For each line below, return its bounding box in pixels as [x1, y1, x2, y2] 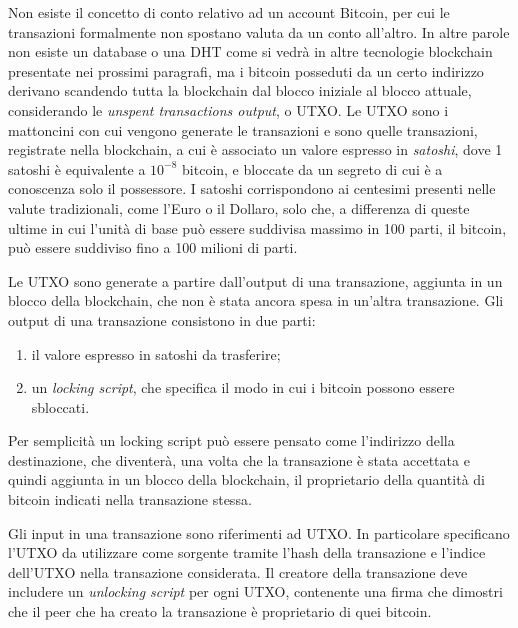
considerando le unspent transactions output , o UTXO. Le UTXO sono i [8, 99, 449, 120]
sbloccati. [31, 396, 90, 417]
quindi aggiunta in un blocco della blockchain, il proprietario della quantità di [8, 469, 485, 490]
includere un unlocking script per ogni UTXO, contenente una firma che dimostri [8, 581, 503, 602]
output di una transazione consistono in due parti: [8, 309, 316, 330]
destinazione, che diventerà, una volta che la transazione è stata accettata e [8, 449, 470, 470]
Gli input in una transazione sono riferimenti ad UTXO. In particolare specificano [8, 522, 510, 543]
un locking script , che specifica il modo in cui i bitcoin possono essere [31, 377, 455, 398]
